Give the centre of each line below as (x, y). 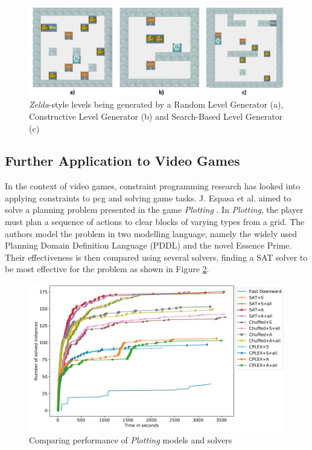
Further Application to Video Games (123, 161)
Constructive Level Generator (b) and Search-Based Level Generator (156, 116)
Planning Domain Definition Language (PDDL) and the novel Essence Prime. (148, 245)
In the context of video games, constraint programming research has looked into (153, 186)
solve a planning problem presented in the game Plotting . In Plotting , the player (154, 210)
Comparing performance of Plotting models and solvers (131, 439)
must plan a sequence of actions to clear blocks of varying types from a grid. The (155, 222)
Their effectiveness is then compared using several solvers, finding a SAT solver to (156, 257)
